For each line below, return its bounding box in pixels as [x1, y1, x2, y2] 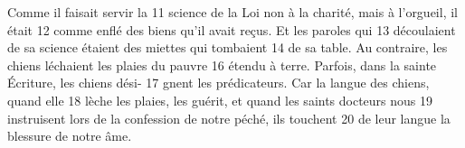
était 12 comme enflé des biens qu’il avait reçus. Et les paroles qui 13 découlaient [7, 20, 456, 39]
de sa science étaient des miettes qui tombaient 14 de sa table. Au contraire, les [7, 38, 448, 57]
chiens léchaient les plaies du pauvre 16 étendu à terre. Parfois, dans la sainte [7, 55, 437, 74]
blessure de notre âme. [7, 126, 132, 145]
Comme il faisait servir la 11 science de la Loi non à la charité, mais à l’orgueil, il [7, 3, 458, 21]
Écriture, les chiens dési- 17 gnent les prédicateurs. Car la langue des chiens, [7, 73, 430, 92]
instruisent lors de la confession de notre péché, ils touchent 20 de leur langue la [7, 108, 451, 127]
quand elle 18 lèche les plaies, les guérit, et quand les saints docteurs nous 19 [7, 90, 433, 109]
